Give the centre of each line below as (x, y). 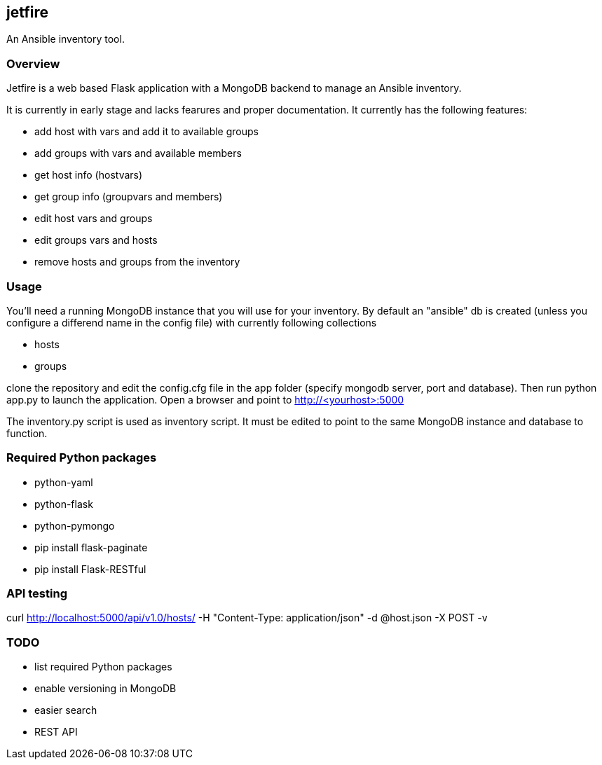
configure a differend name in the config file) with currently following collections (192, 322)
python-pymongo (75, 525)
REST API (56, 732)
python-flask (64, 504)
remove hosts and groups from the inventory (137, 262)
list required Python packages (103, 667)
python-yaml (64, 482)
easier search (66, 710)
